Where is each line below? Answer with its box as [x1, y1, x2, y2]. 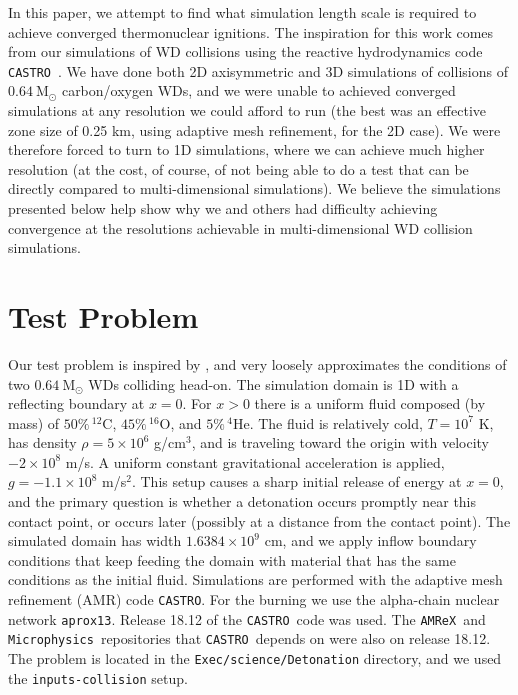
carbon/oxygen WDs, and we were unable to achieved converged [61, 80, 456, 101]
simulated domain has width [8, 530, 182, 551]
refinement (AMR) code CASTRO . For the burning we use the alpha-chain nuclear [8, 589, 500, 610]
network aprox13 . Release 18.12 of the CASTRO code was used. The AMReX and [8, 608, 486, 629]
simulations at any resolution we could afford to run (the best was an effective [8, 100, 487, 121]
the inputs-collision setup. [8, 667, 188, 688]
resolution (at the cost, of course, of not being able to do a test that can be [8, 158, 469, 179]
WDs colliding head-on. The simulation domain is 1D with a [88, 373, 459, 394]
